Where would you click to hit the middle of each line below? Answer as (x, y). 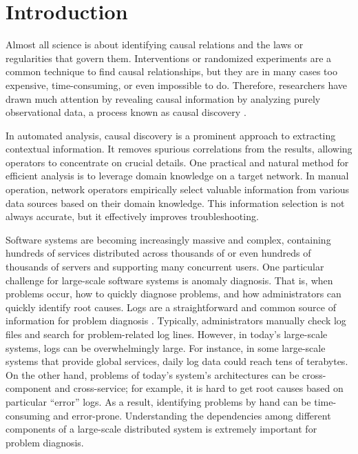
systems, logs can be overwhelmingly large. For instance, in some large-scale (166, 347)
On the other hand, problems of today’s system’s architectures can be (152, 374)
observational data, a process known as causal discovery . (126, 112)
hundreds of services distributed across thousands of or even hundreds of (158, 253)
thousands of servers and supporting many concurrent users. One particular (165, 267)
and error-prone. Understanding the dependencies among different (192, 415)
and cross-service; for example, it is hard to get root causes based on (199, 388)
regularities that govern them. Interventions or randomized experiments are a (169, 58)
